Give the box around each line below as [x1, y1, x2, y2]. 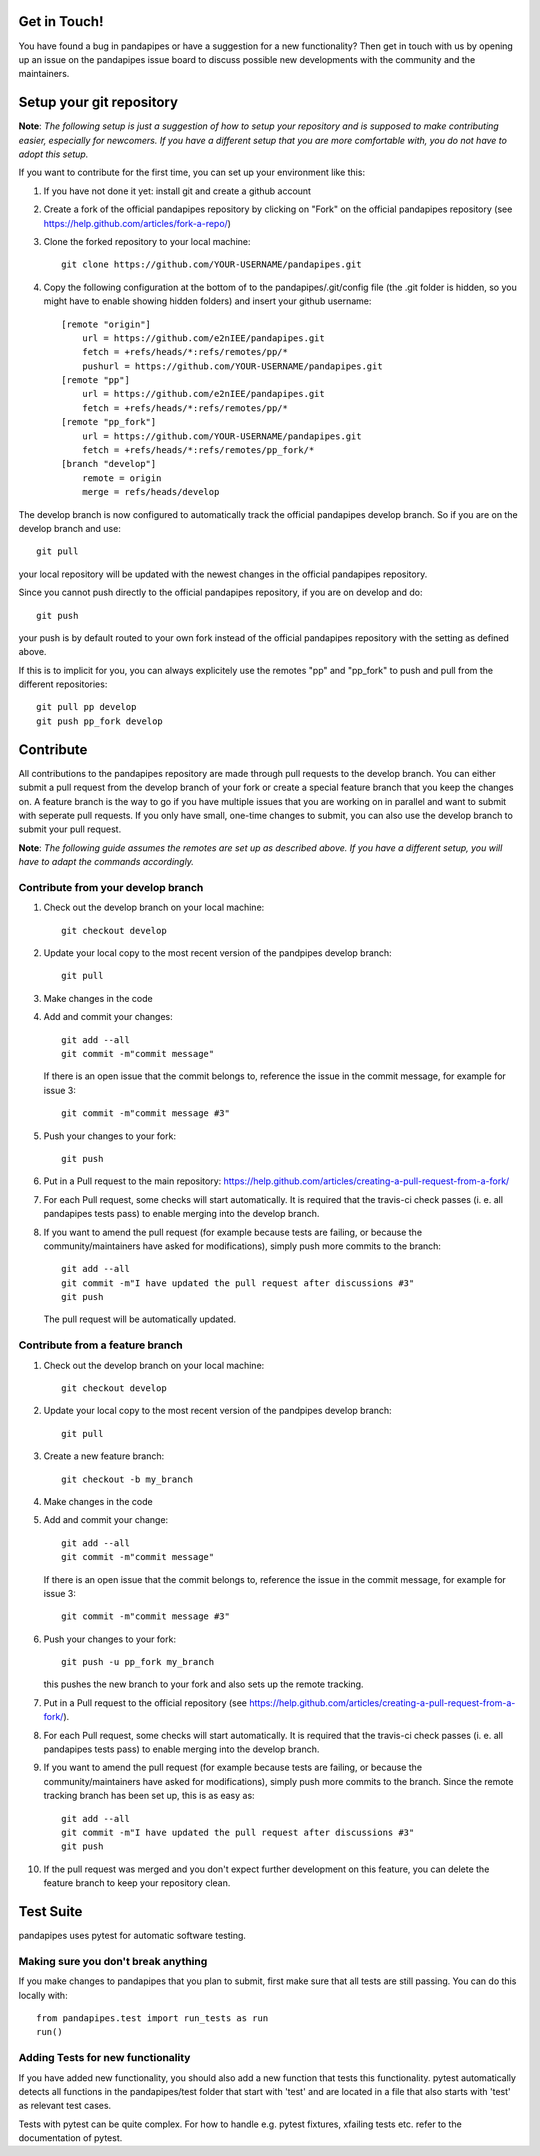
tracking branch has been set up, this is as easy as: [43, 1790, 255, 1802]
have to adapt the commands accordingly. [18, 856, 195, 868]
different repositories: [18, 678, 108, 690]
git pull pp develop [36, 701, 137, 713]
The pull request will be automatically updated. [43, 1313, 237, 1325]
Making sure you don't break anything [18, 1954, 208, 1968]
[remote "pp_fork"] [61, 416, 157, 428]
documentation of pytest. [18, 2132, 123, 2144]
